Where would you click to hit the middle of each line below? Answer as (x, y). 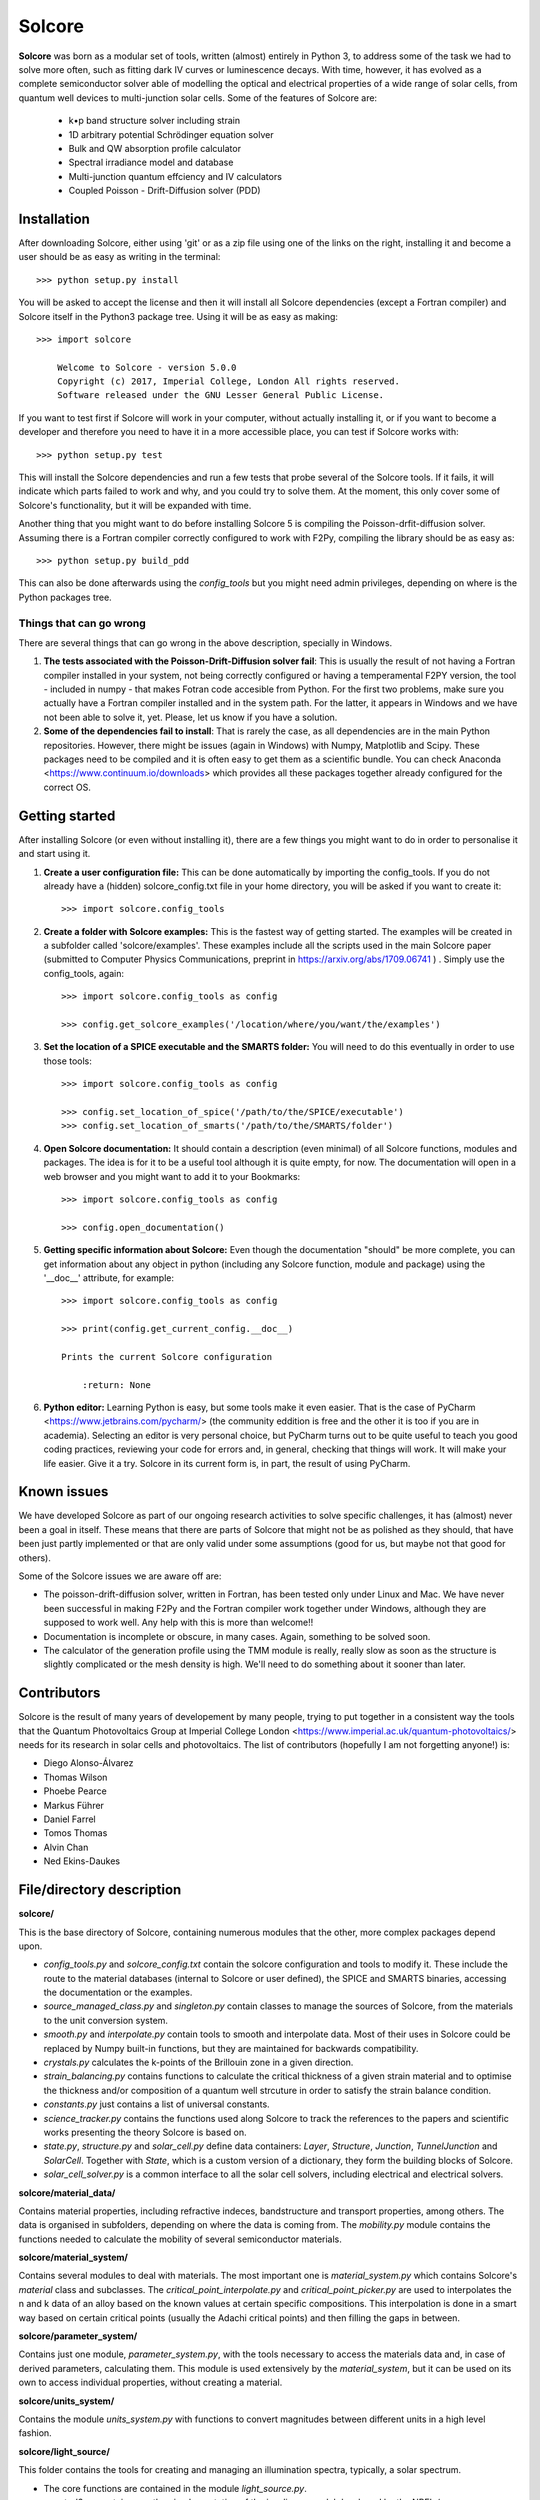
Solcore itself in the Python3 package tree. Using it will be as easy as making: (178, 316)
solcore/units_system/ (66, 2401)
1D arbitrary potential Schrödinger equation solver (171, 134)
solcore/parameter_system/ (78, 2336)
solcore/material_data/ (67, 2192)
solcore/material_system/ (73, 2257)
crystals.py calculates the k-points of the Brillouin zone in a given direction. (198, 2062)
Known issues (63, 1491)
